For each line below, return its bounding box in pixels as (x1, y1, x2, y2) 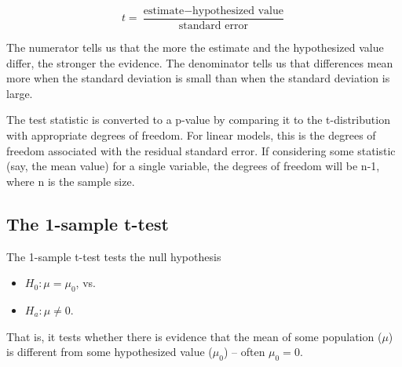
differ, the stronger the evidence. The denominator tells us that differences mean (6, 54, 393, 71)
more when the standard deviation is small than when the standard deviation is (6, 70, 390, 86)
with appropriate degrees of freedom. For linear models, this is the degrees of (6, 127, 376, 144)
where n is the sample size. (6, 173, 135, 189)
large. (6, 85, 33, 101)
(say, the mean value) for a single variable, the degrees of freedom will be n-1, (6, 158, 380, 174)
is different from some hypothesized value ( (6, 343, 213, 360)
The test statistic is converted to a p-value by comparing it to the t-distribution (6, 111, 390, 128)
